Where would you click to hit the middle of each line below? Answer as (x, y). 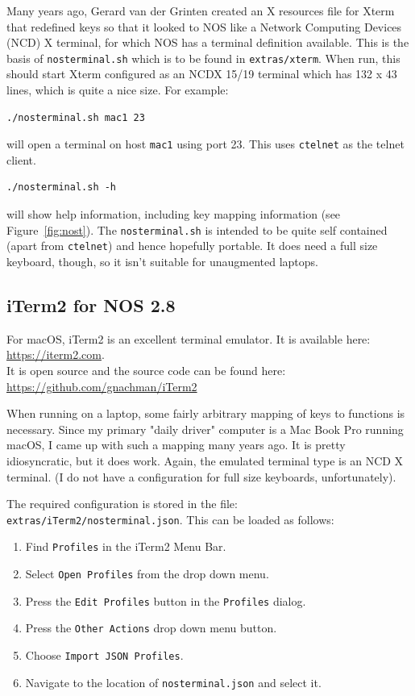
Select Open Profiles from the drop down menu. (147, 574)
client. (21, 159)
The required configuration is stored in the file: (122, 504)
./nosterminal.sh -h (62, 188)
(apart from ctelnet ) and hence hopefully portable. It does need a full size (192, 246)
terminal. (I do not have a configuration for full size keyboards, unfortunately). (201, 476)
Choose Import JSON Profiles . (104, 654)
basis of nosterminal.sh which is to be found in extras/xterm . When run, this (203, 58)
